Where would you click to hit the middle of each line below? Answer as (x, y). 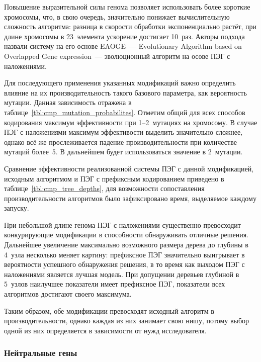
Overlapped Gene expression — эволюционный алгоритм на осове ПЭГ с (117, 56)
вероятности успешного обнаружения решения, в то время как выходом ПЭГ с (124, 264)
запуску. (17, 208)
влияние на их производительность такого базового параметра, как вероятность (125, 92)
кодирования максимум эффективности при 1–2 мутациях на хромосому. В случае (131, 122)
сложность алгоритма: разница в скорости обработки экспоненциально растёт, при (130, 26)
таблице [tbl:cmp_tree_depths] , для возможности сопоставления (104, 188)
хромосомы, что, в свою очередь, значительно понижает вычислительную (117, 16)
